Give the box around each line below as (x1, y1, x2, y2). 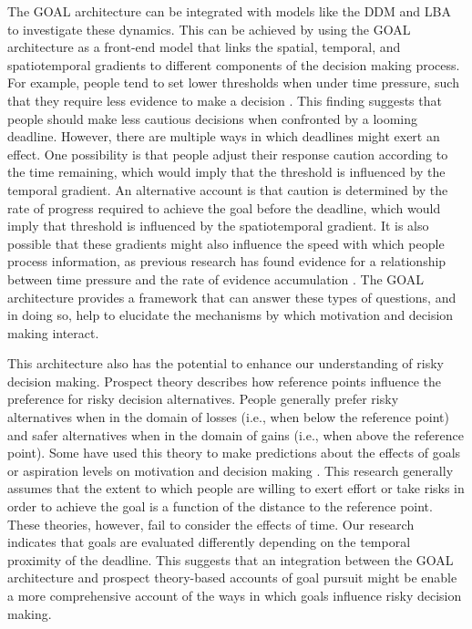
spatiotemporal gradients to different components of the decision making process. (7, 55, 460, 74)
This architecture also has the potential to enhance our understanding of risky (7, 354, 444, 373)
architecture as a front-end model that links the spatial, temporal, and (7, 37, 401, 57)
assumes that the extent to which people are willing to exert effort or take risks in (7, 479, 465, 498)
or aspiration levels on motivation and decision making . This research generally (7, 460, 454, 479)
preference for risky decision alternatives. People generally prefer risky (7, 389, 399, 408)
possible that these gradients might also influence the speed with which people (7, 233, 445, 253)
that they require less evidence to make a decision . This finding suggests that (7, 90, 442, 109)
